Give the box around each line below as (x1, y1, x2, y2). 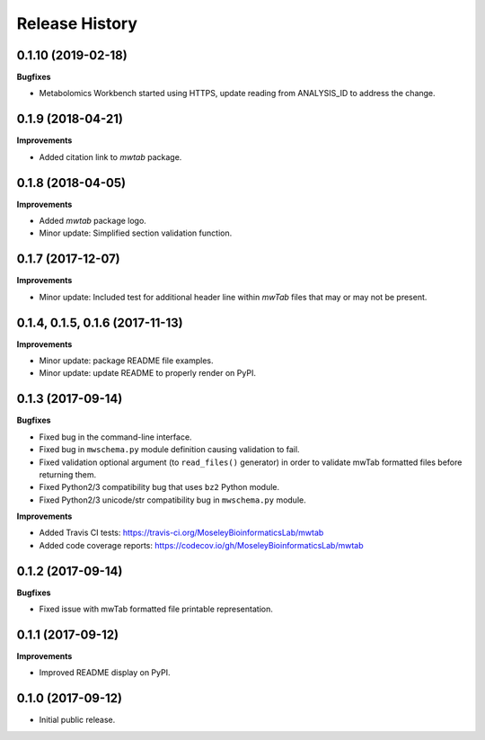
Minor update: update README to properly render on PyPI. (39, 368, 256, 379)
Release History (16, 13, 138, 33)
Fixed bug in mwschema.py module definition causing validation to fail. (39, 444, 300, 455)
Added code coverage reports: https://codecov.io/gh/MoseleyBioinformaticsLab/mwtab (39, 539, 364, 550)
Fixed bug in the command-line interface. (39, 432, 192, 442)
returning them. (39, 468, 97, 480)
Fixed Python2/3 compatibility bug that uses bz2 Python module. (39, 482, 280, 493)
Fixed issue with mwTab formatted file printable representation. (39, 603, 273, 615)
